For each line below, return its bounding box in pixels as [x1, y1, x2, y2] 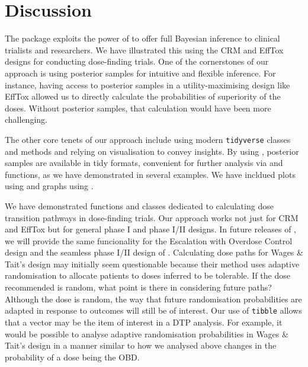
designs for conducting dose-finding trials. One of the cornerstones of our [5, 55, 269, 68]
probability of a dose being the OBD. [5, 350, 140, 363]
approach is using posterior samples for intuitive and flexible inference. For [5, 66, 276, 79]
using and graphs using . [5, 180, 94, 192]
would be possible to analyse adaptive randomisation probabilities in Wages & [5, 327, 288, 340]
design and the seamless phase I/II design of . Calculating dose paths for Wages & [5, 246, 303, 259]
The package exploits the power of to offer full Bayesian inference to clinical [5, 32, 280, 44]
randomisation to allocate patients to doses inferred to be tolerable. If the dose [5, 269, 290, 282]
